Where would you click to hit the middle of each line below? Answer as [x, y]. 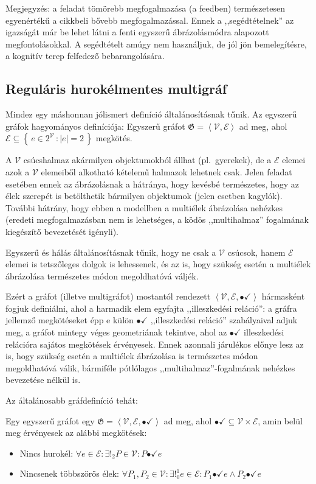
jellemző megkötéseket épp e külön [70, 320]
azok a [18, 171]
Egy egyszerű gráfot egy [50, 420]
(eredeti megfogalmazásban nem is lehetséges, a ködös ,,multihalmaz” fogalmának [157, 219]
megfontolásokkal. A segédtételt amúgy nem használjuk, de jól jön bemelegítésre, [156, 44]
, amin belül [280, 420]
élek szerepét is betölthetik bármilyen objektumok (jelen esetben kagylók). [144, 196]
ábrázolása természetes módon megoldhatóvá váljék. [102, 275]
